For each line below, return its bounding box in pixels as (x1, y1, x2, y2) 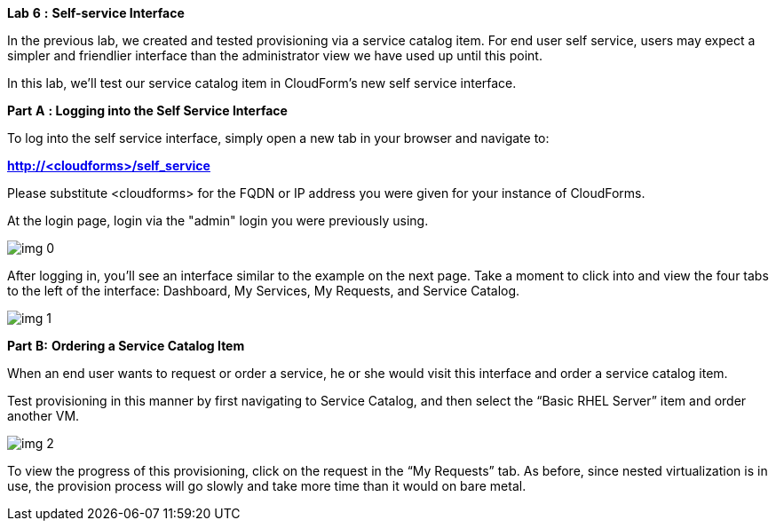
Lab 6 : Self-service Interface (7, 5, 185, 20)
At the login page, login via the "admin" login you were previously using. (7, 213, 429, 228)
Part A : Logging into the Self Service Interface (7, 103, 288, 118)
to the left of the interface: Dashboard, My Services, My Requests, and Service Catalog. (7, 283, 520, 298)
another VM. (7, 408, 80, 423)
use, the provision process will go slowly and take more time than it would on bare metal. (7, 478, 527, 493)
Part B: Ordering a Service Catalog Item (7, 338, 245, 353)
